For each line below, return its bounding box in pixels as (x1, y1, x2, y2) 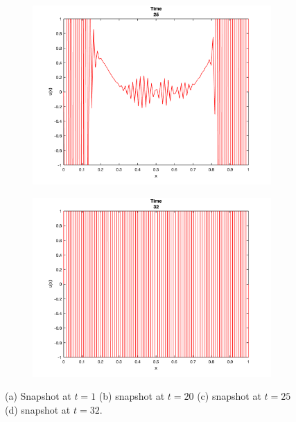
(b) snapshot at (98, 389, 165, 403)
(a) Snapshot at (5, 389, 71, 403)
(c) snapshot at (197, 389, 261, 403)
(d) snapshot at (5, 402, 71, 416)
